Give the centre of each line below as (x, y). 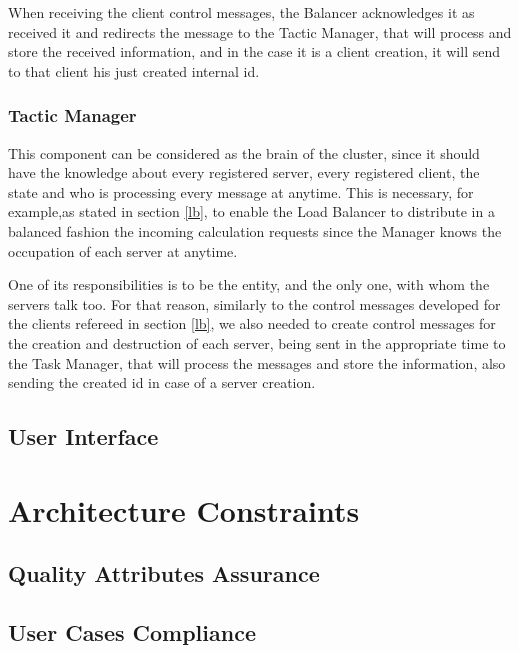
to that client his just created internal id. (134, 70)
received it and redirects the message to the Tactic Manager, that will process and (260, 31)
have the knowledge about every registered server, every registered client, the (244, 172)
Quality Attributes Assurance (164, 573)
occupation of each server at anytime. (123, 250)
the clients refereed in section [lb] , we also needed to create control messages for (252, 323)
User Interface (83, 436)
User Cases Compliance (132, 632)
